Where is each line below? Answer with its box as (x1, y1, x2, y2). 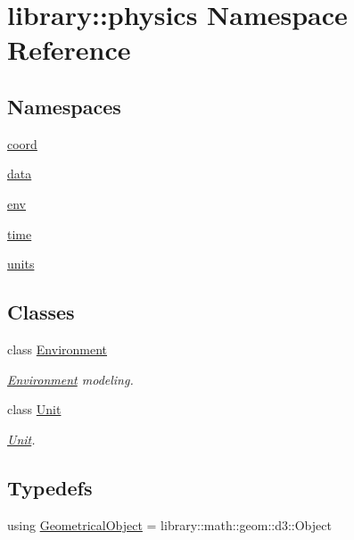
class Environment (7, 339, 108, 358)
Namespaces (7, 92, 121, 120)
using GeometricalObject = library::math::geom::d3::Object (7, 515, 332, 534)
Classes (7, 298, 75, 326)
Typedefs (7, 473, 93, 501)
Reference (7, 31, 131, 68)
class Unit (7, 400, 62, 419)
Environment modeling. (7, 370, 134, 388)
